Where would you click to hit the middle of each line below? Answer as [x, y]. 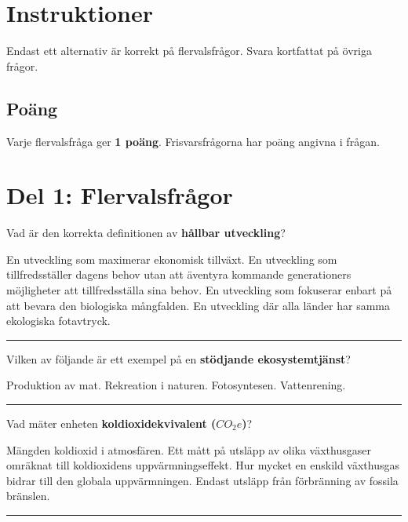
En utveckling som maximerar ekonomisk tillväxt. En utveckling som [172, 259]
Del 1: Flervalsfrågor [120, 195]
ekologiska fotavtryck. [58, 321]
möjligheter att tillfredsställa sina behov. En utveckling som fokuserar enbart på [199, 290]
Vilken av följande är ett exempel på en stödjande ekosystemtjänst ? [178, 358]
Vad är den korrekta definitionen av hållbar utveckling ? [146, 233]
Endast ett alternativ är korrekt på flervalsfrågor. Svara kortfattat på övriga [189, 51]
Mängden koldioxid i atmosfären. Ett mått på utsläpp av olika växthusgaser [189, 449]
